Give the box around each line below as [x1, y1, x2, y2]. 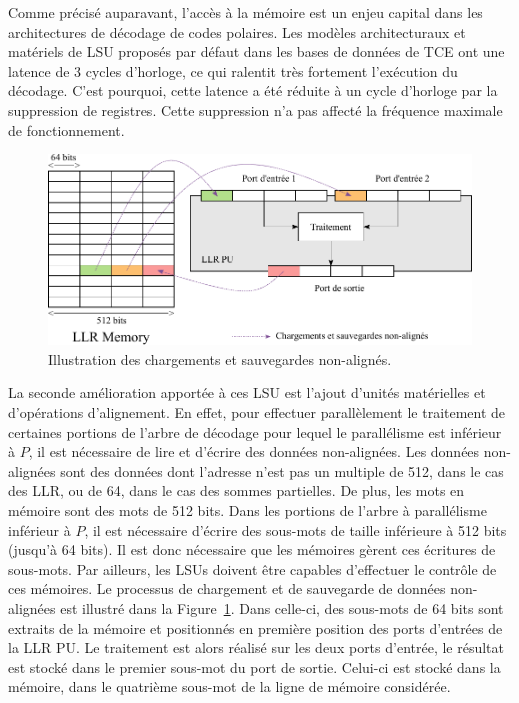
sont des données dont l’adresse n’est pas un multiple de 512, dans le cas [60, 460, 504, 481]
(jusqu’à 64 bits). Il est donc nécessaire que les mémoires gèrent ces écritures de [8, 539, 496, 560]
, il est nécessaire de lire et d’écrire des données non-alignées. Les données [28, 441, 480, 462]
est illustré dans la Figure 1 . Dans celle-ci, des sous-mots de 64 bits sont [60, 597, 504, 618]
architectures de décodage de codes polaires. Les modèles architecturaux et [8, 21, 466, 42]
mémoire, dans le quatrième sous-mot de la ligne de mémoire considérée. [8, 676, 451, 697]
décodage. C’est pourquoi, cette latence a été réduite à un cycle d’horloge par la [8, 80, 498, 101]
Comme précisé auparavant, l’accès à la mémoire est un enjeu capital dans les [8, 2, 483, 22]
